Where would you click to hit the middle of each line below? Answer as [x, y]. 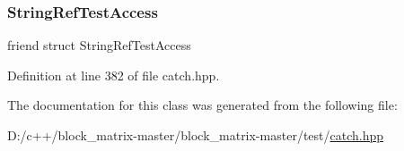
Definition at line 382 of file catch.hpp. [114, 75]
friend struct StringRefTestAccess [99, 45]
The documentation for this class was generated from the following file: [202, 105]
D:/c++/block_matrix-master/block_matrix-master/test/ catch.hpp [196, 135]
